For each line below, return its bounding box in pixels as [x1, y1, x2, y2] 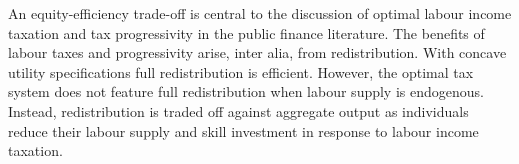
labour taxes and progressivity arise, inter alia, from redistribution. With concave [8, 42, 507, 63]
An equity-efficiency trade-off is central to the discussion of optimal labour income [8, 3, 512, 23]
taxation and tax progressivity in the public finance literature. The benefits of [8, 22, 485, 43]
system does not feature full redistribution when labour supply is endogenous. [8, 81, 484, 102]
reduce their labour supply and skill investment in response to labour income [8, 120, 479, 141]
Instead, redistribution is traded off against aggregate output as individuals [8, 100, 469, 121]
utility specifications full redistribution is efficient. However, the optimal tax [8, 61, 474, 82]
